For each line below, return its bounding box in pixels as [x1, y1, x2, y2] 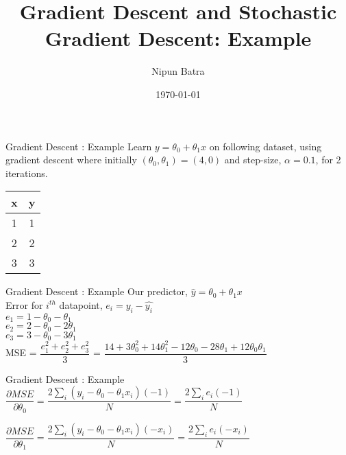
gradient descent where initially [5, 152, 137, 167]
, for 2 [315, 152, 341, 167]
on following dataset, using [209, 139, 322, 153]
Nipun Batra [151, 64, 205, 78]
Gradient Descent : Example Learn [5, 139, 152, 153]
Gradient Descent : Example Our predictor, [5, 284, 188, 299]
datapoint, [59, 297, 103, 312]
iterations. [5, 165, 48, 180]
